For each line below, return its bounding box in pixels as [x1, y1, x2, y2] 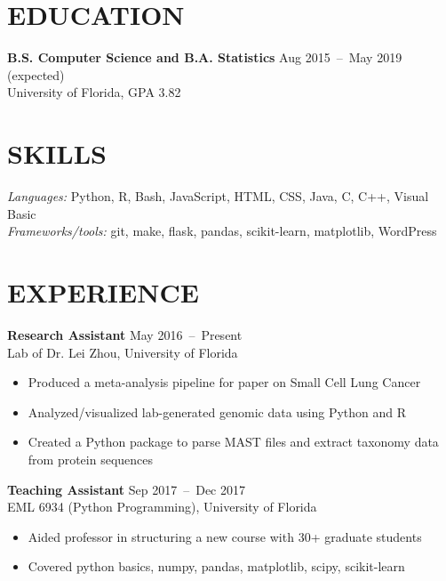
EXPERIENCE [7, 274, 199, 310]
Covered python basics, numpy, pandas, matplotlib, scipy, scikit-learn [28, 557, 405, 576]
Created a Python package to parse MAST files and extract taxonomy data [28, 432, 439, 451]
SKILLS [7, 135, 107, 172]
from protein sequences [28, 449, 154, 468]
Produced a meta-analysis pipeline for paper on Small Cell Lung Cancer [28, 373, 421, 391]
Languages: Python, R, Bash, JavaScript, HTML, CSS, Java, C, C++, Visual [7, 187, 429, 206]
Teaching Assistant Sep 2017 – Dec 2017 [7, 480, 245, 498]
